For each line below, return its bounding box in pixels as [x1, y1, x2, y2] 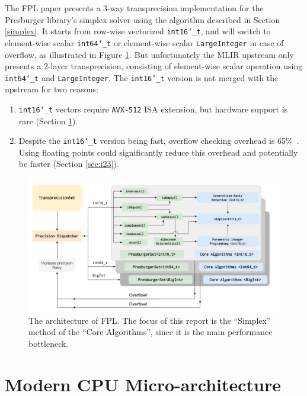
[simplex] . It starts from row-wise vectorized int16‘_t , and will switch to [5, 25, 271, 37]
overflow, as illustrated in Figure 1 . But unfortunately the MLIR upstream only [5, 48, 294, 60]
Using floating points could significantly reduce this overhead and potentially [18, 146, 298, 158]
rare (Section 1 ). [18, 114, 78, 127]
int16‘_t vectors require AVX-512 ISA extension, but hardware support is [18, 102, 288, 115]
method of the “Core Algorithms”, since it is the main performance [28, 326, 273, 338]
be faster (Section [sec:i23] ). [18, 157, 119, 170]
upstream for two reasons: [5, 83, 98, 95]
